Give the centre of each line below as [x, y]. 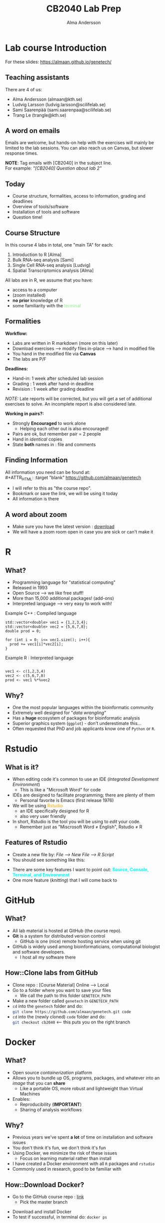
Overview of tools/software [40, 207]
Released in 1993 [30, 588]
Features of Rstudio [36, 843]
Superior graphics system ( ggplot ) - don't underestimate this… [77, 723]
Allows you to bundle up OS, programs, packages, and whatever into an [86, 1078]
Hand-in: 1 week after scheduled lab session [58, 378]
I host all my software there [48, 957]
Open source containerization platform [52, 1072]
